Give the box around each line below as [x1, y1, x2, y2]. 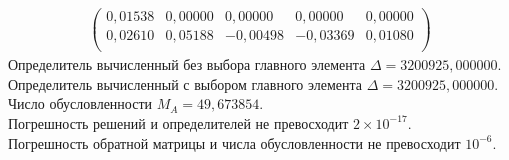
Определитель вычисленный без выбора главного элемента [8, 54, 366, 75]
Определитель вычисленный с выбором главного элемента [8, 73, 363, 94]
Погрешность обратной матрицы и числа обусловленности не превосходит [8, 132, 461, 153]
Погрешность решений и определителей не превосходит [8, 112, 349, 133]
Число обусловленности [8, 93, 153, 114]
